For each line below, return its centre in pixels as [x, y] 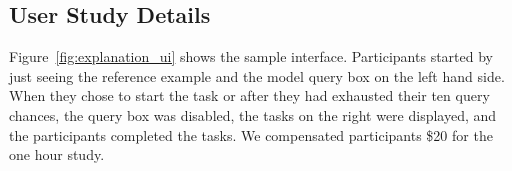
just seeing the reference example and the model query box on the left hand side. [257, 75]
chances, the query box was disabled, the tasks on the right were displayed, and [253, 114]
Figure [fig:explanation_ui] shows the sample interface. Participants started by [251, 56]
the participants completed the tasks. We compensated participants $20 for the [251, 134]
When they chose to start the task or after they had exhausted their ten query [249, 95]
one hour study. [57, 154]
